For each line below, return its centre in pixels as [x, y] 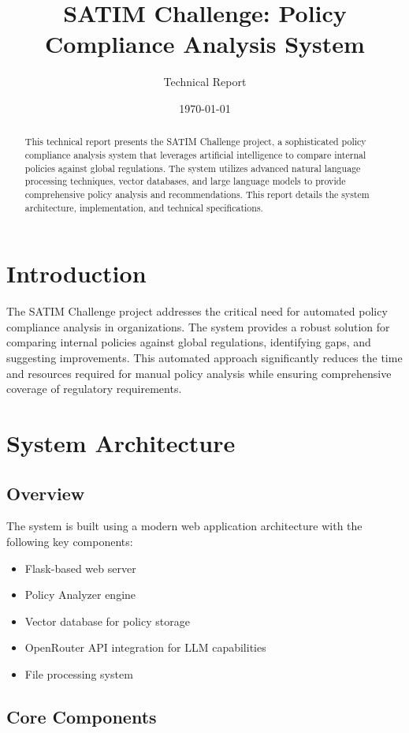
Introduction [76, 273]
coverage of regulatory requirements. [94, 389]
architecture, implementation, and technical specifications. [144, 207]
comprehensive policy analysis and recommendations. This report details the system [197, 194]
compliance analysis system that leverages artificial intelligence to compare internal [195, 154]
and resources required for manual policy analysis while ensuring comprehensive [199, 373]
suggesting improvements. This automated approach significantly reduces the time [204, 357]
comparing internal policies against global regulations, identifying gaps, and [189, 342]
